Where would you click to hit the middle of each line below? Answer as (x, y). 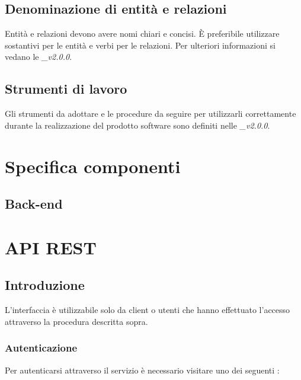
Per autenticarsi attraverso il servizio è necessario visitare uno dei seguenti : (142, 370)
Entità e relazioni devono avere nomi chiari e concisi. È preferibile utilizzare (142, 33)
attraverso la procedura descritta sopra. (76, 321)
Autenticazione (41, 348)
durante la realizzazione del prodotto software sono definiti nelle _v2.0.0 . (137, 125)
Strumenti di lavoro (66, 89)
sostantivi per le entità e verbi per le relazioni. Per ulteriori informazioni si (140, 45)
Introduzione (45, 285)
